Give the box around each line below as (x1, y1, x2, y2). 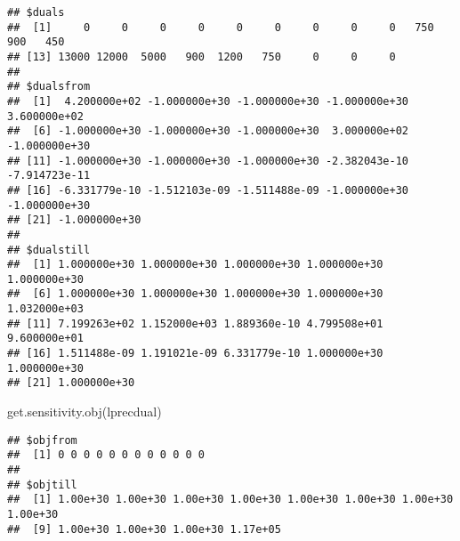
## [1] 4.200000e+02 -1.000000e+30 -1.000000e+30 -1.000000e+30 (7, 94, 409, 108)
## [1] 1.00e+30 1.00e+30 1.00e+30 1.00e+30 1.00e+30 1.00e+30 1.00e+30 (7, 493, 454, 506)
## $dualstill (7, 243, 91, 256)
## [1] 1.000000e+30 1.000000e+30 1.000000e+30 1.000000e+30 (7, 258, 383, 271)
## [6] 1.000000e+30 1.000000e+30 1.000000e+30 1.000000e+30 (7, 287, 383, 301)
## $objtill (7, 478, 77, 491)
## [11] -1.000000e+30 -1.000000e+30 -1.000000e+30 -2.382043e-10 (7, 154, 409, 167)
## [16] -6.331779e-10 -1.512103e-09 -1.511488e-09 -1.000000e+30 (7, 183, 409, 197)
